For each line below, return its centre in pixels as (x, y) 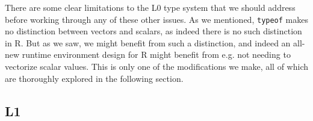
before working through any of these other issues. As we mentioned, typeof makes (156, 19)
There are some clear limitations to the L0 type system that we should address (150, 7)
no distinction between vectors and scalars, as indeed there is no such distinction (153, 31)
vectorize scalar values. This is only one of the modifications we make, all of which (157, 67)
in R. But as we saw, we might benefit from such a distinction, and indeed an (148, 42)
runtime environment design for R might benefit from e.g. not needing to (156, 54)
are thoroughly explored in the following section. (94, 78)
